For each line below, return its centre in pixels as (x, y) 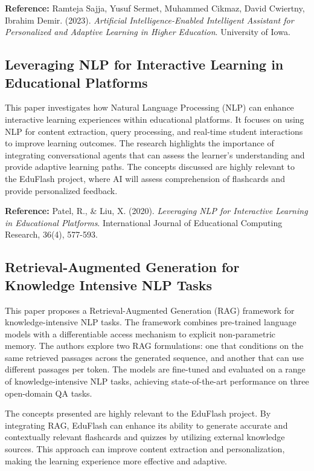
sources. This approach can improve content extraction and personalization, (145, 449)
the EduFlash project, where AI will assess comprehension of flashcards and (145, 178)
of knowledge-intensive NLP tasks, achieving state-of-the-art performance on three (157, 381)
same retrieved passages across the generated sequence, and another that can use (155, 357)
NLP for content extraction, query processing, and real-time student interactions (154, 131)
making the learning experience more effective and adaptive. (116, 460)
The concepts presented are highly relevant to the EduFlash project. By (138, 413)
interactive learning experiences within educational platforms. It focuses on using (155, 119)
